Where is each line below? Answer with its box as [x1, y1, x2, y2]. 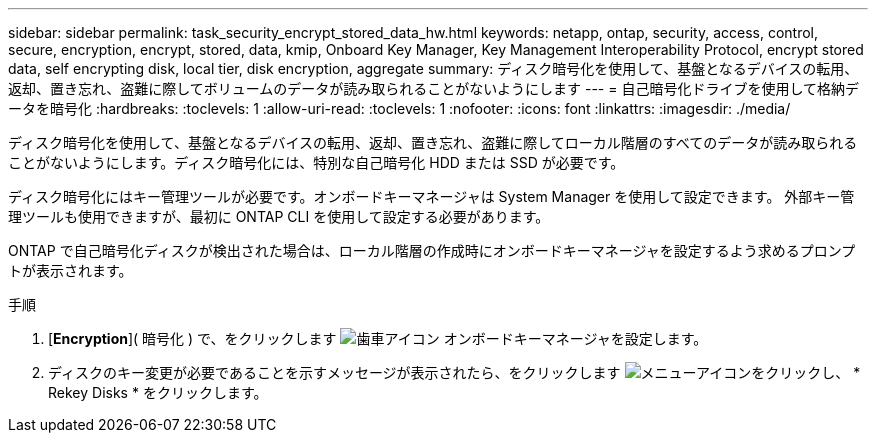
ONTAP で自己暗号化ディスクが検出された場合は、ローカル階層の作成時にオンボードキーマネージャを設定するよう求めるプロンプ [8, 242, 856, 259]
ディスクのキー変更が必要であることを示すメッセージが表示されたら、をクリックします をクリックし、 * [48, 364, 861, 381]
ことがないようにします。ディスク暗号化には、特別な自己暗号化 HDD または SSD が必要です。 [8, 154, 625, 171]
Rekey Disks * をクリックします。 [48, 384, 268, 401]
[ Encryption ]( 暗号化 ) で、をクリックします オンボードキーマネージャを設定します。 [48, 330, 708, 347]
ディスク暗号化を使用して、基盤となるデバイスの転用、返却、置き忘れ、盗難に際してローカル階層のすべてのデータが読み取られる [8, 134, 858, 151]
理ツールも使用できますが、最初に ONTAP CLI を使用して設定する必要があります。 [8, 208, 550, 225]
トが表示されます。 [8, 262, 133, 279]
